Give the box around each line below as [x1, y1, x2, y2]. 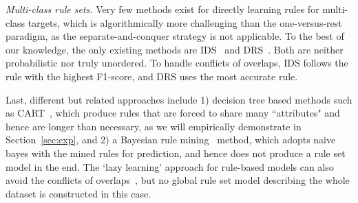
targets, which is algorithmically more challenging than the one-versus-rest [28, 15, 342, 29]
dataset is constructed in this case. [6, 186, 151, 200]
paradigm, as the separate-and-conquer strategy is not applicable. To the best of [6, 29, 344, 43]
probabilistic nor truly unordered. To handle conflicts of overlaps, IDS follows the [6, 56, 348, 70]
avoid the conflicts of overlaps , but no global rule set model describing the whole [6, 173, 350, 187]
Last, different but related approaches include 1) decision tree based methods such [6, 92, 352, 106]
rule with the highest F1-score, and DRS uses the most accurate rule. [6, 69, 298, 83]
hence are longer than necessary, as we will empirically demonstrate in [6, 119, 302, 133]
